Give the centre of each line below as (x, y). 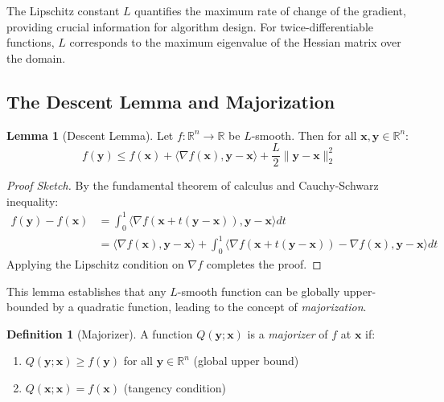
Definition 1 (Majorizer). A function (100, 333)
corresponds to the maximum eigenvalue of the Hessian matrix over (235, 42)
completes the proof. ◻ (264, 264)
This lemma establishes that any (86, 291)
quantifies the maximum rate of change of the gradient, (270, 10)
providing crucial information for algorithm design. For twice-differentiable (190, 26)
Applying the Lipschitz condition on (95, 264)
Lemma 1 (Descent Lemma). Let (90, 135)
